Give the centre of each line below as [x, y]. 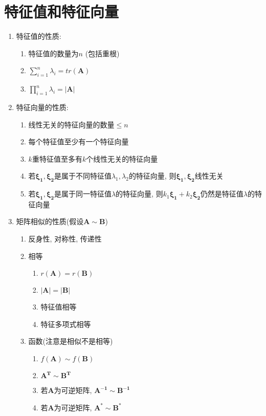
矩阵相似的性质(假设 [50, 221]
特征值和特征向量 [62, 12]
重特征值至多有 [57, 158]
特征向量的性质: [42, 107]
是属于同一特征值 [83, 194]
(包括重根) [102, 53]
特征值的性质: [39, 36]
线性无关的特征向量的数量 [71, 124]
